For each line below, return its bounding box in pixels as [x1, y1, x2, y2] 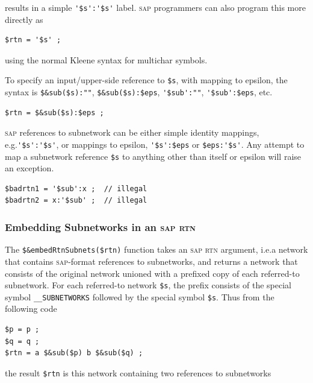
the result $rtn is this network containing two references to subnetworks [5, 366, 271, 379]
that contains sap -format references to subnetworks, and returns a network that [5, 255, 298, 267]
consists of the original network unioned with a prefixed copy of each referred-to [5, 267, 300, 279]
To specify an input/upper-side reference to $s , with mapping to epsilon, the [5, 74, 288, 86]
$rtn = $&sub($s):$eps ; [5, 108, 104, 117]
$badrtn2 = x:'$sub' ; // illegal [5, 196, 147, 205]
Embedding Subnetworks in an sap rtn [5, 219, 196, 234]
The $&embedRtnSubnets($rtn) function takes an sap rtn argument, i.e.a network [5, 243, 308, 256]
